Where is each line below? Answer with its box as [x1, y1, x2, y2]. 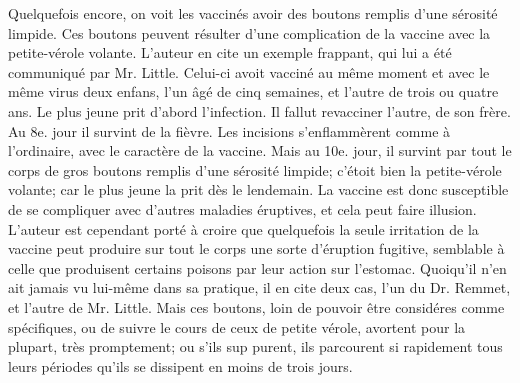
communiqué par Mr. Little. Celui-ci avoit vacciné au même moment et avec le [8, 61, 490, 82]
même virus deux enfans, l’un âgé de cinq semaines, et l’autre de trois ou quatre [8, 81, 499, 102]
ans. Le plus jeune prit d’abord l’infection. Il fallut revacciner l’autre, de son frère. [8, 100, 511, 121]
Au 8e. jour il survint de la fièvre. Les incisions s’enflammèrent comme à [8, 120, 451, 141]
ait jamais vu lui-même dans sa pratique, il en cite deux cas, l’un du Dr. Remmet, [8, 277, 511, 298]
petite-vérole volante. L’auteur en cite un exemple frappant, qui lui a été [8, 42, 452, 63]
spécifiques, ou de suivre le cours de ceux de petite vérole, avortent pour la [8, 316, 466, 337]
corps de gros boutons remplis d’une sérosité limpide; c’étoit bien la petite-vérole [8, 159, 502, 180]
